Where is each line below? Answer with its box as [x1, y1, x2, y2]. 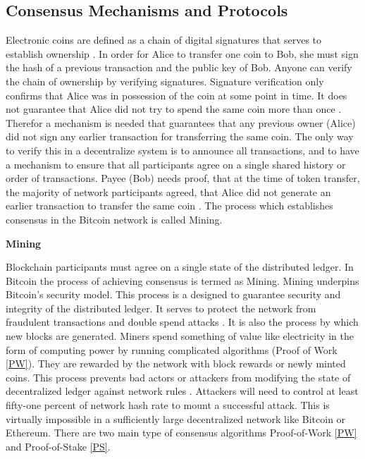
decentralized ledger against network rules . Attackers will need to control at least [6, 384, 359, 398]
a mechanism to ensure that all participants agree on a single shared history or [6, 157, 346, 171]
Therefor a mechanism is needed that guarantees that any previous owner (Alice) [6, 115, 356, 130]
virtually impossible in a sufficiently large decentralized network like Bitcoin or [6, 411, 346, 426]
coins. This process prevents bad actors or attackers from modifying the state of [6, 369, 351, 384]
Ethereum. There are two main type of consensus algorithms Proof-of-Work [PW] [6, 425, 357, 440]
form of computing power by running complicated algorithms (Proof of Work [6, 342, 338, 357]
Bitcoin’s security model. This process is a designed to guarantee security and [6, 287, 341, 302]
